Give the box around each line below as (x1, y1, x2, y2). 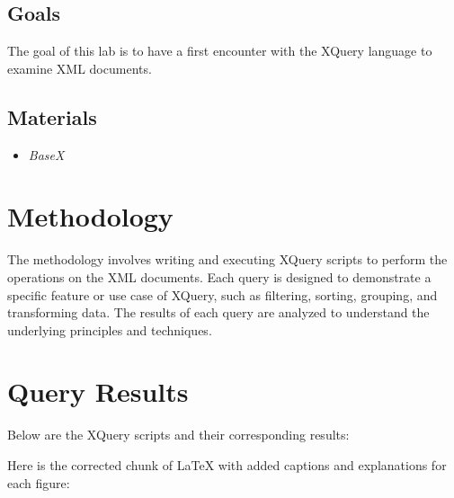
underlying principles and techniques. (7, 320, 212, 339)
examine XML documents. (7, 58, 152, 77)
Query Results (7, 373, 189, 410)
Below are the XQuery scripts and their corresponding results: (7, 425, 350, 444)
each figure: (7, 473, 70, 492)
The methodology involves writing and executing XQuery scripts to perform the (7, 250, 448, 269)
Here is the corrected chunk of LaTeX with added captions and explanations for (7, 456, 447, 474)
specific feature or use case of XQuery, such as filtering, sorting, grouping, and (7, 285, 438, 304)
